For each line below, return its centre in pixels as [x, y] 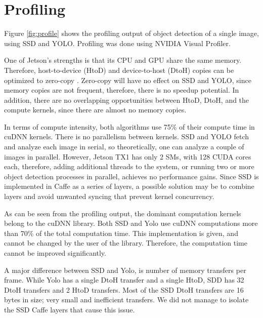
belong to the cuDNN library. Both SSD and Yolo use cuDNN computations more [131, 223]
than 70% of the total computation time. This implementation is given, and [121, 233]
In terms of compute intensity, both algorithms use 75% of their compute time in [129, 126]
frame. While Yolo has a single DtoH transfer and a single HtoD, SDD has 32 [124, 280]
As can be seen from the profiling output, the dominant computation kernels [123, 213]
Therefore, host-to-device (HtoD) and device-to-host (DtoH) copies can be [119, 70]
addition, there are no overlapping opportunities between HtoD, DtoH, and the [127, 100]
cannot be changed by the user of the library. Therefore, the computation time [126, 243]
